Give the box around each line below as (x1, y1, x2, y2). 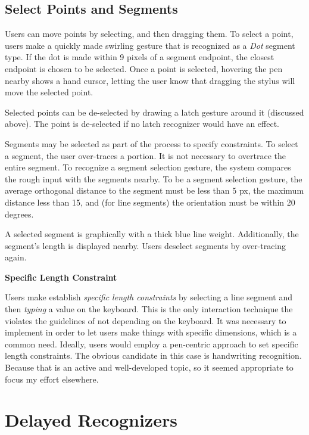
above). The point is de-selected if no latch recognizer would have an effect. (5, 117, 280, 130)
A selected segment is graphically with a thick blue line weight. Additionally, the (5, 228, 299, 240)
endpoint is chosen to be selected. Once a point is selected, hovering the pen (5, 62, 283, 74)
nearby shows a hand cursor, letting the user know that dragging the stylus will (5, 74, 295, 86)
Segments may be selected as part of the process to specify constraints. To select (5, 137, 298, 150)
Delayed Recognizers (5, 408, 177, 432)
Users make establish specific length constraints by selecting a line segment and (5, 291, 292, 303)
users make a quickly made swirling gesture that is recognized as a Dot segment (5, 39, 295, 51)
